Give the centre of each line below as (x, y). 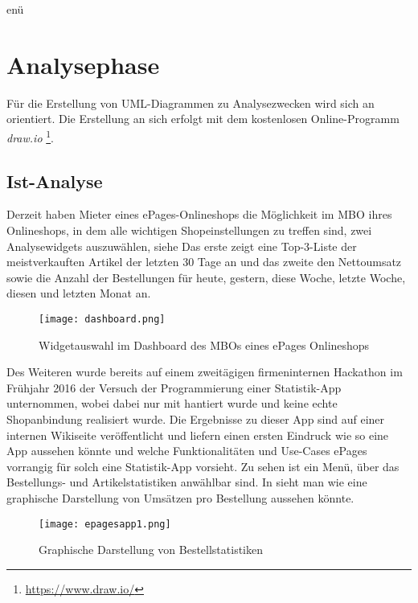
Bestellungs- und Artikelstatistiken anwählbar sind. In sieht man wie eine (187, 482)
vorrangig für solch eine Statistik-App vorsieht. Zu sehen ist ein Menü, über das (203, 466)
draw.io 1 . (30, 136)
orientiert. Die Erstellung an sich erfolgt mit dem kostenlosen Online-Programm (203, 119)
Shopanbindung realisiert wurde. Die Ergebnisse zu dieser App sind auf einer (196, 418)
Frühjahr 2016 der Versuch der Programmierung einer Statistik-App (174, 387)
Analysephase (83, 64)
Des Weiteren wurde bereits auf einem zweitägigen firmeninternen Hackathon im (205, 372)
